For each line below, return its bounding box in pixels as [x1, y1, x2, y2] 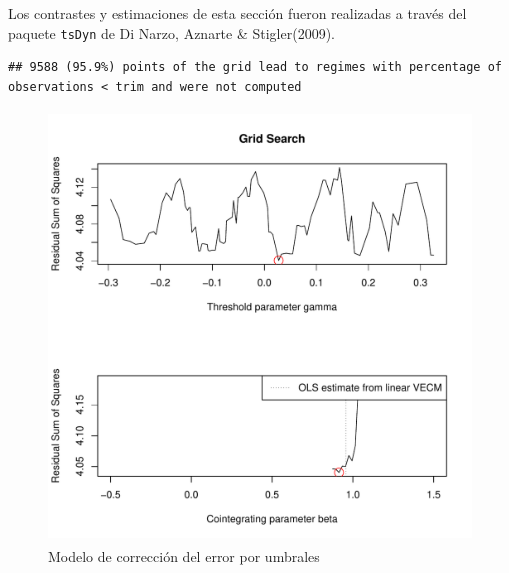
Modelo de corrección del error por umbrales [48, 546, 320, 567]
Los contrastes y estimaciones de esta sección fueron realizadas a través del [8, 3, 467, 23]
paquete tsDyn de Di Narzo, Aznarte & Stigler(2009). [8, 22, 335, 43]
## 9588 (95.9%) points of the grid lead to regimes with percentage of [8, 60, 502, 75]
